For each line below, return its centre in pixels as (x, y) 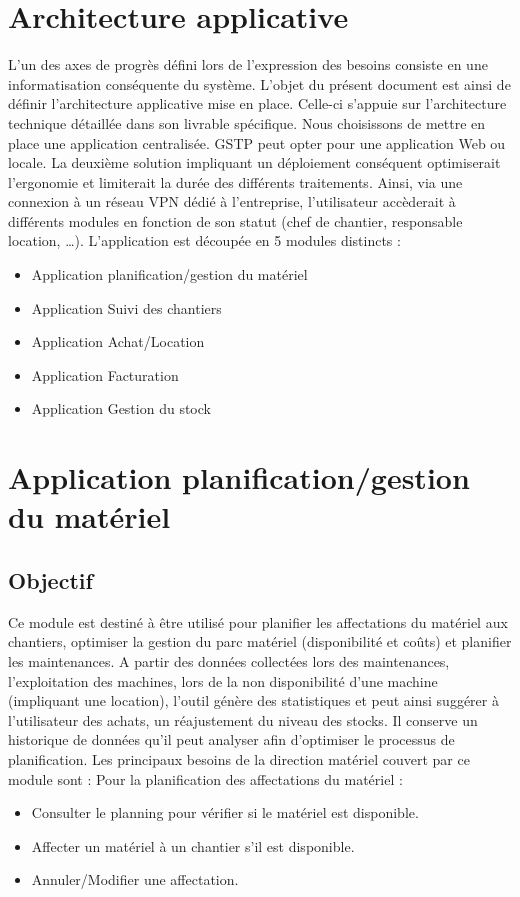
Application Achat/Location (118, 341)
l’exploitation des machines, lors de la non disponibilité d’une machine (223, 680)
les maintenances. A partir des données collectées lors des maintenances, (229, 660)
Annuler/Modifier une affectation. (135, 879)
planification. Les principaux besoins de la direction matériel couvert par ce (239, 758)
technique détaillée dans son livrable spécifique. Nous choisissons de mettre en (247, 122)
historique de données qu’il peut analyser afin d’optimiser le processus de (231, 739)
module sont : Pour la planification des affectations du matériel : (205, 778)
